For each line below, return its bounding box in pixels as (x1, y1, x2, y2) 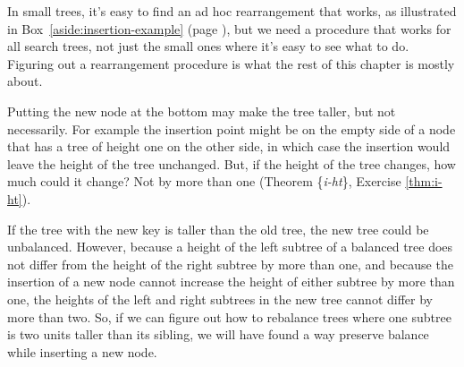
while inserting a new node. (7, 342, 157, 361)
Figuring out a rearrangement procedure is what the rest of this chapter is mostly (7, 54, 455, 73)
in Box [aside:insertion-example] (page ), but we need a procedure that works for (7, 19, 451, 38)
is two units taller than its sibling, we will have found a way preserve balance (7, 325, 429, 344)
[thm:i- (405, 172, 443, 191)
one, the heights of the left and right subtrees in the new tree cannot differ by (7, 289, 433, 308)
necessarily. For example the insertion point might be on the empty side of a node (7, 119, 456, 138)
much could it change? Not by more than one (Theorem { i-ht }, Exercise (7, 172, 401, 191)
